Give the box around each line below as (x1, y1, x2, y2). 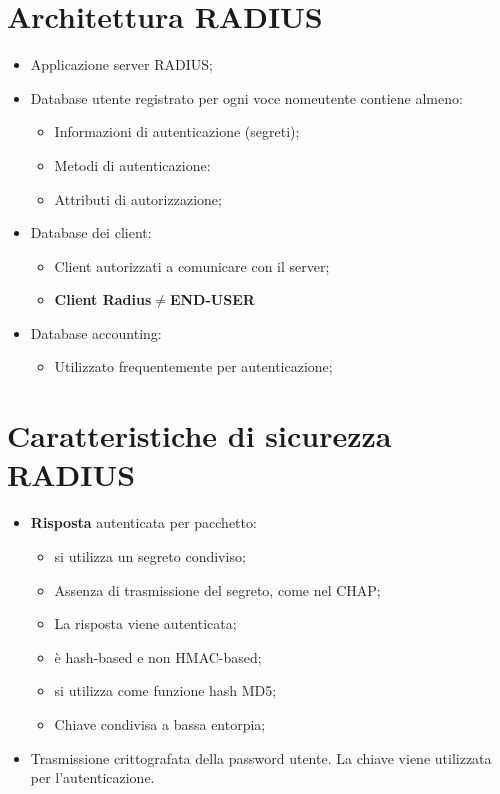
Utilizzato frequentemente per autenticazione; (54, 356, 333, 377)
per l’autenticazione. (30, 767, 155, 788)
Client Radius (54, 289, 152, 310)
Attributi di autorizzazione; (54, 188, 222, 209)
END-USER (169, 289, 255, 310)
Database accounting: (30, 322, 162, 343)
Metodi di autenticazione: (54, 154, 211, 175)
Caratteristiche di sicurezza (7, 415, 392, 456)
